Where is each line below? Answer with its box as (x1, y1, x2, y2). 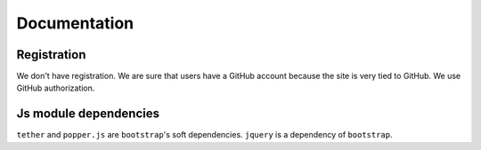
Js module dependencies (16, 107, 160, 122)
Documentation (16, 13, 135, 33)
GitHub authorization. (16, 83, 95, 93)
